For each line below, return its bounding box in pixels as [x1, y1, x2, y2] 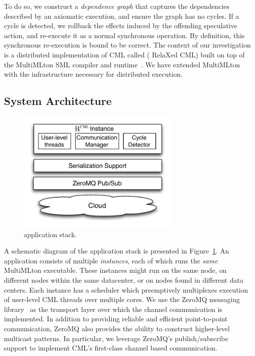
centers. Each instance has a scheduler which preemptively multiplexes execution [4, 284, 248, 295]
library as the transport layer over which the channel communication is [4, 304, 222, 314]
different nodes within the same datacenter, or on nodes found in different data [4, 274, 244, 285]
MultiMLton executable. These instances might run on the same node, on [4, 265, 227, 275]
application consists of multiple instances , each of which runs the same [4, 255, 218, 265]
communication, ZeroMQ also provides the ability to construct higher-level [4, 323, 230, 333]
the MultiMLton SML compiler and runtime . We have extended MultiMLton [4, 59, 240, 69]
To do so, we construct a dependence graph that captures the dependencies [4, 1, 230, 11]
